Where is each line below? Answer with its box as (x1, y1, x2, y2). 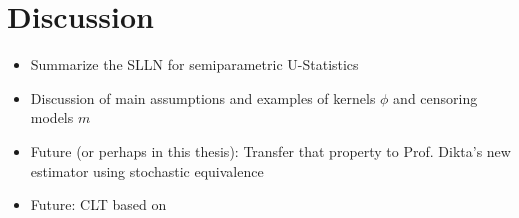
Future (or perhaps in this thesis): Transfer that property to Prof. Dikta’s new (30, 140, 511, 161)
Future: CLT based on (30, 194, 167, 215)
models (30, 107, 74, 128)
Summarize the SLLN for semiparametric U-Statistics (30, 54, 359, 75)
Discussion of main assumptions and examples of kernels (30, 87, 376, 108)
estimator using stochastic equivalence (30, 160, 264, 181)
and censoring (393, 87, 478, 108)
